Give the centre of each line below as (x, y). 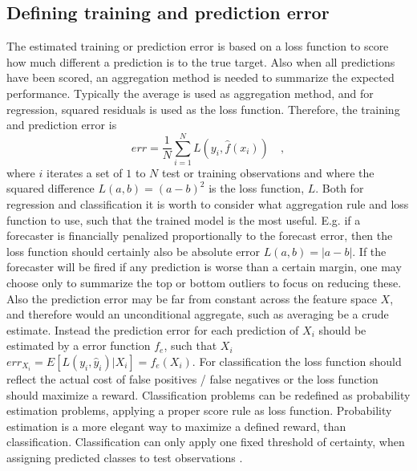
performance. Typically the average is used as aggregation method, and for (190, 93)
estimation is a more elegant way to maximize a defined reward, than (176, 426)
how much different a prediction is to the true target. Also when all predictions (201, 61)
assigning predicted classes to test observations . (125, 457)
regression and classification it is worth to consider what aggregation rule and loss (208, 204)
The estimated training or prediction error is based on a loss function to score (198, 46)
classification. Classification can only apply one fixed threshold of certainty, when (206, 442)
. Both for (340, 188)
